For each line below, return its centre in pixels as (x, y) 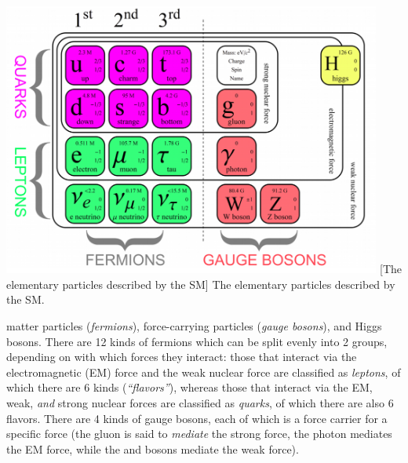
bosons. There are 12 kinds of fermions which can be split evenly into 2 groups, (197, 341)
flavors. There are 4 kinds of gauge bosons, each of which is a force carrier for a (197, 418)
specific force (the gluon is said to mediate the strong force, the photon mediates (199, 434)
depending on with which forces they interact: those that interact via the (182, 357)
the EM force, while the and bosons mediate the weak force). (153, 448)
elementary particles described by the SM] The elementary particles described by (201, 284)
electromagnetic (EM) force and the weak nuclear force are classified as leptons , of (204, 372)
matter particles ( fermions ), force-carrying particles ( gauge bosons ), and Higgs (194, 325)
